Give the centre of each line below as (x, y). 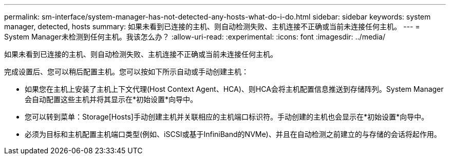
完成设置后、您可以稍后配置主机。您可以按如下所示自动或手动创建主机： (126, 72)
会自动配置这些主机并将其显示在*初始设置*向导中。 (111, 99)
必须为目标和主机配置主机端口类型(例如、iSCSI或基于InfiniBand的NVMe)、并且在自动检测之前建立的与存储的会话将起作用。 (233, 134)
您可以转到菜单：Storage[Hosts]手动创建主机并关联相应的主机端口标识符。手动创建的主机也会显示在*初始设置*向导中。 (227, 117)
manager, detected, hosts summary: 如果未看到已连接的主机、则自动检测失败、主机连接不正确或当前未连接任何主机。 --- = (212, 26)
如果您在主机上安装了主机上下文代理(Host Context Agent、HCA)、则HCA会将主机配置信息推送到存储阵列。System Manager (234, 89)
